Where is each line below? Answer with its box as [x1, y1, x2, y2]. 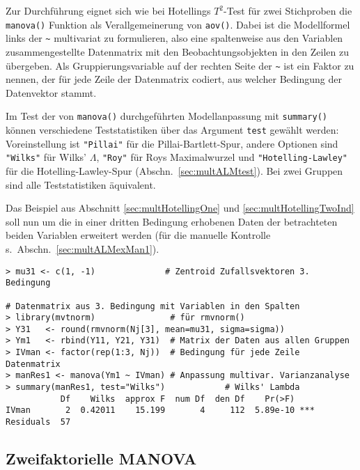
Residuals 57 [6, 417, 71, 428]
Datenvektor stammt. [6, 85, 97, 100]
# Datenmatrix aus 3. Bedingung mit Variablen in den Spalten [6, 301, 300, 311]
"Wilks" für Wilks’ [6, 150, 86, 164]
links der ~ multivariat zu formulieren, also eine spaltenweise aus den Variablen [6, 31, 343, 45]
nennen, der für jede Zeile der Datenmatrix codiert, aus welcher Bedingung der [6, 72, 342, 86]
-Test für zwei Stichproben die [224, 3, 352, 17]
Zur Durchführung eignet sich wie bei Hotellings [6, 3, 211, 17]
